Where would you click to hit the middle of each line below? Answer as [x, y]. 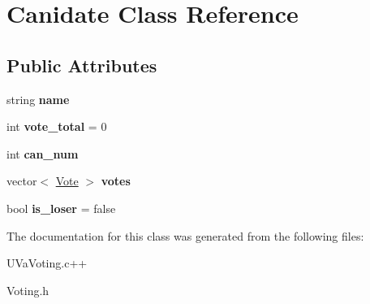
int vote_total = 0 [57, 126]
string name [38, 99]
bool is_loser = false [61, 208]
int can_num [43, 153]
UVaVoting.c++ [47, 263]
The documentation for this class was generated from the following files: [185, 235]
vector [22, 181]
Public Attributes [82, 65]
